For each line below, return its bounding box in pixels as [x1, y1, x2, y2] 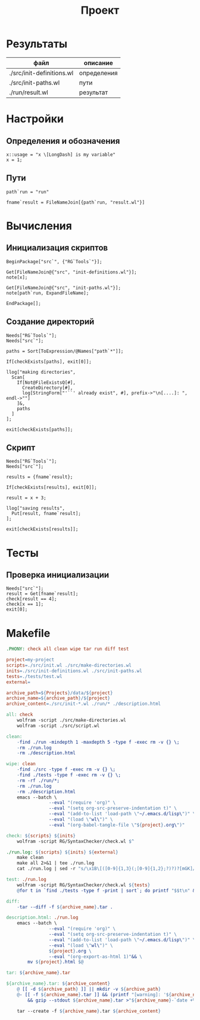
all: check [6, 711, 33, 718]
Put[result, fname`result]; [11, 511, 82, 517]
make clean [17, 855, 44, 861]
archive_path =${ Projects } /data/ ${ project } [6, 690, 113, 696]
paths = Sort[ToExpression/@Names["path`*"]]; [6, 348, 124, 354]
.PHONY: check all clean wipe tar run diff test [6, 646, 129, 652]
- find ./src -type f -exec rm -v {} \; [17, 766, 116, 773]
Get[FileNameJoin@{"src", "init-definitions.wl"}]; [6, 269, 137, 275]
